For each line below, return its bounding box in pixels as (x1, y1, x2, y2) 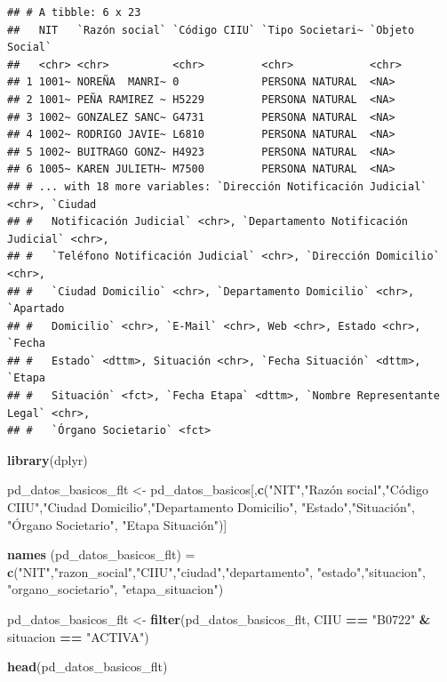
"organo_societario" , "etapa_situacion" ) (7, 580, 224, 598)
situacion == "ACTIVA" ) (7, 627, 149, 646)
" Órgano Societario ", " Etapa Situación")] (7, 515, 227, 534)
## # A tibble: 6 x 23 (7, 6, 141, 19)
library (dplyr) (7, 450, 88, 469)
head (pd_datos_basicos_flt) (7, 657, 168, 676)
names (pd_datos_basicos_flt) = (7, 545, 196, 564)
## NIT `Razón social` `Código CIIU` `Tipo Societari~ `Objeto (7, 23, 415, 36)
